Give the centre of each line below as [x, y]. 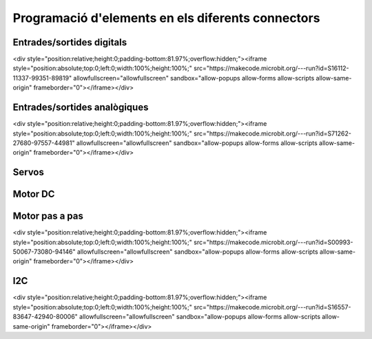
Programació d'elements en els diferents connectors [166, 18]
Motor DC [34, 194]
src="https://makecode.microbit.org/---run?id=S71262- [272, 133]
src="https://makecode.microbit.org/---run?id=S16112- [271, 68]
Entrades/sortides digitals [70, 42]
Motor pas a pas [48, 216]
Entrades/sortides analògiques [81, 108]
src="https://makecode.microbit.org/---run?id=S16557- [272, 307]
